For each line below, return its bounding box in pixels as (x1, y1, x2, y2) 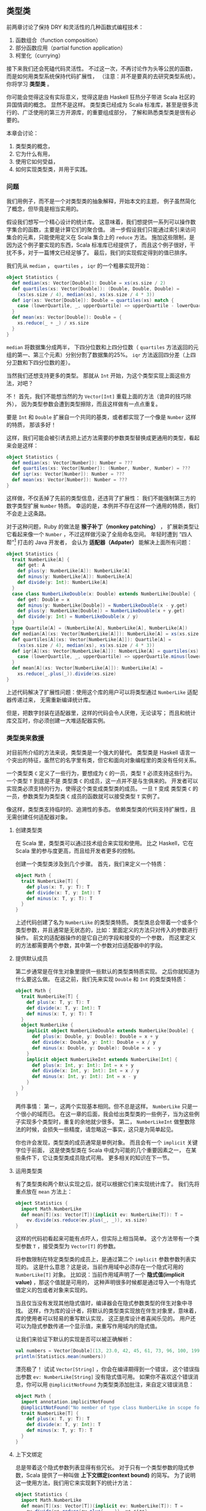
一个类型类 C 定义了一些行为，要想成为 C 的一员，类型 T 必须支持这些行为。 (6, 770, 196, 777)
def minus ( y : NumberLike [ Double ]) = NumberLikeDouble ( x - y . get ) (17, 602, 188, 609)
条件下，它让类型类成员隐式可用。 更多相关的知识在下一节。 (20, 1154, 173, 1161)
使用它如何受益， (15, 157, 59, 165)
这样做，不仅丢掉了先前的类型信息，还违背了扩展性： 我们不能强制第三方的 (6, 494, 196, 502)
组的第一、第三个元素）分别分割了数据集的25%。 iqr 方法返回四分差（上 (6, 351, 191, 358)
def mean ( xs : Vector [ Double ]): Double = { (12, 314, 122, 321)
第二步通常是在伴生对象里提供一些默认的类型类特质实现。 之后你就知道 (15, 968, 194, 976)
